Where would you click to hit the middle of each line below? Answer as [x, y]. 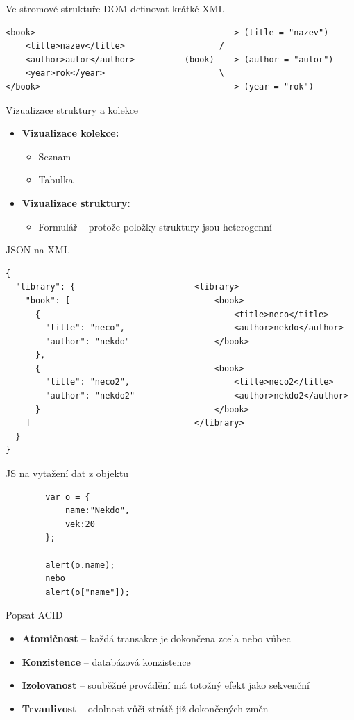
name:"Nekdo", [97, 511]
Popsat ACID [34, 615]
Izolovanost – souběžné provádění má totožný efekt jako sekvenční [166, 685]
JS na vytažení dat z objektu [67, 473]
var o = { [68, 497]
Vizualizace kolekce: [70, 133]
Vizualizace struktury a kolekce [72, 109]
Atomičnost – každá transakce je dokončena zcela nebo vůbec [156, 638]
